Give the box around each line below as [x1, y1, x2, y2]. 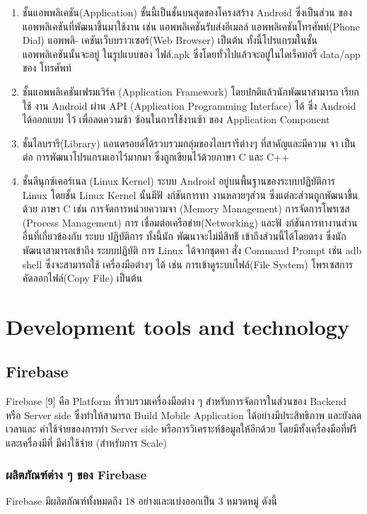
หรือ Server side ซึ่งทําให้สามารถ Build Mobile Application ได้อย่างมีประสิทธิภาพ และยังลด [6, 407, 362, 422]
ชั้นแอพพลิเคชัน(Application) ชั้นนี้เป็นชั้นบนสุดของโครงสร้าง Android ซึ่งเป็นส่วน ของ [22, 5, 352, 19]
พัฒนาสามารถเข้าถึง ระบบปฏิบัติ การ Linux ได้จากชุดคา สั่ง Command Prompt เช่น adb [22, 242, 362, 257]
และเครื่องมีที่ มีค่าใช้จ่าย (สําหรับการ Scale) [6, 435, 167, 450]
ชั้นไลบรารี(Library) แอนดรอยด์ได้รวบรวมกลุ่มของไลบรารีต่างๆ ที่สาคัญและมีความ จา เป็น [22, 135, 356, 150]
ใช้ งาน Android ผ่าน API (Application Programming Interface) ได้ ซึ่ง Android [22, 98, 356, 113]
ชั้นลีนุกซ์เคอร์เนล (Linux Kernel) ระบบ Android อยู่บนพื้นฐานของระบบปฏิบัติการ [22, 173, 335, 188]
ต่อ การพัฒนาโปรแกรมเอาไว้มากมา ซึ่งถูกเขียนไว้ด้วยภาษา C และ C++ [22, 149, 289, 164]
